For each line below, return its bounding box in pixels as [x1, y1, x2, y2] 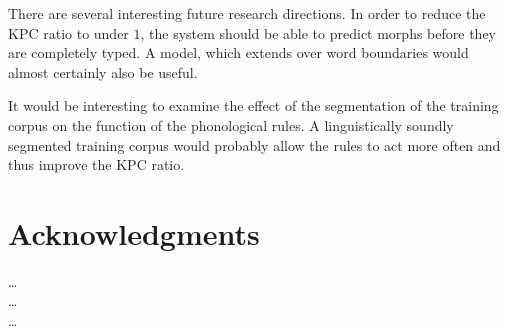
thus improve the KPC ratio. [8, 154, 185, 175]
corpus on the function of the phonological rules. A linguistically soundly [8, 114, 454, 135]
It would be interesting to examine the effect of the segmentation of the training [8, 95, 499, 116]
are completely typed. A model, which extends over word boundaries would [8, 42, 469, 63]
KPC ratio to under [8, 22, 129, 43]
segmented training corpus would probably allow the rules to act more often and [8, 134, 501, 155]
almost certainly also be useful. [8, 61, 198, 82]
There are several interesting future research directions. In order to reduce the [8, 3, 486, 23]
